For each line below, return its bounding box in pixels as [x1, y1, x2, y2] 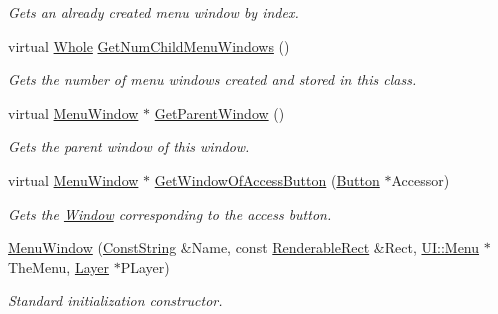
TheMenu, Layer [8, 256, 109, 277]
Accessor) [391, 169, 450, 190]
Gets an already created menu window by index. [8, 2, 299, 22]
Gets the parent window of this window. [8, 136, 250, 157]
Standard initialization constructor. [8, 290, 223, 311]
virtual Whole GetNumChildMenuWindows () [8, 35, 290, 56]
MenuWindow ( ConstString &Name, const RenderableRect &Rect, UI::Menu [8, 237, 480, 258]
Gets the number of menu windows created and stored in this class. [8, 69, 417, 90]
